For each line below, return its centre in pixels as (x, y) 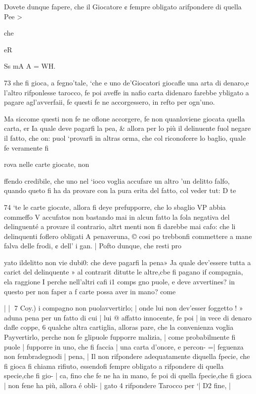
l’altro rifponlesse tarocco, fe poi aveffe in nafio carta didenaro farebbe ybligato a (127, 92)
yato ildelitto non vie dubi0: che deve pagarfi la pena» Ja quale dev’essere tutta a (128, 262)
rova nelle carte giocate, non (47, 164)
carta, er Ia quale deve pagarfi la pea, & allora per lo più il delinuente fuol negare (128, 128)
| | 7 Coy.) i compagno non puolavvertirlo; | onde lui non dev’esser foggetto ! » (124, 308)
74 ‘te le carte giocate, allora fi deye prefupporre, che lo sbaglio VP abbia (115, 207)
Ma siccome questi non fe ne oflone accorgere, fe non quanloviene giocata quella (125, 118)
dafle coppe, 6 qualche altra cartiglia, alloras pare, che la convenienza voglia (119, 327)
